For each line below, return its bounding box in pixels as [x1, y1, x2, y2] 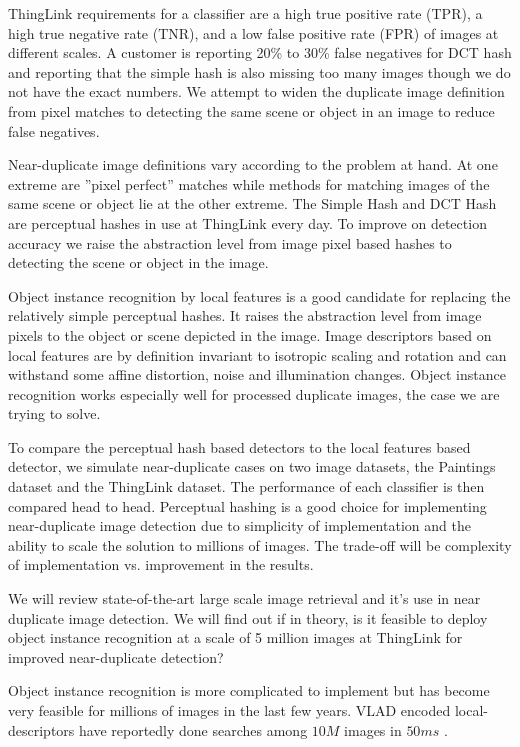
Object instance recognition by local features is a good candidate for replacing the [8, 285, 511, 306]
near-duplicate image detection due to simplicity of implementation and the [8, 515, 471, 536]
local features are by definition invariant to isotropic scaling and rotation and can [8, 344, 507, 365]
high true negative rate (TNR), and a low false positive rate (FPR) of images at [8, 22, 499, 43]
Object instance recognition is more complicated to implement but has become [8, 680, 490, 701]
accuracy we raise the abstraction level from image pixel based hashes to [8, 232, 452, 253]
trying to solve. [8, 403, 101, 424]
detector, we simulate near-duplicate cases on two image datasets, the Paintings [8, 456, 496, 477]
